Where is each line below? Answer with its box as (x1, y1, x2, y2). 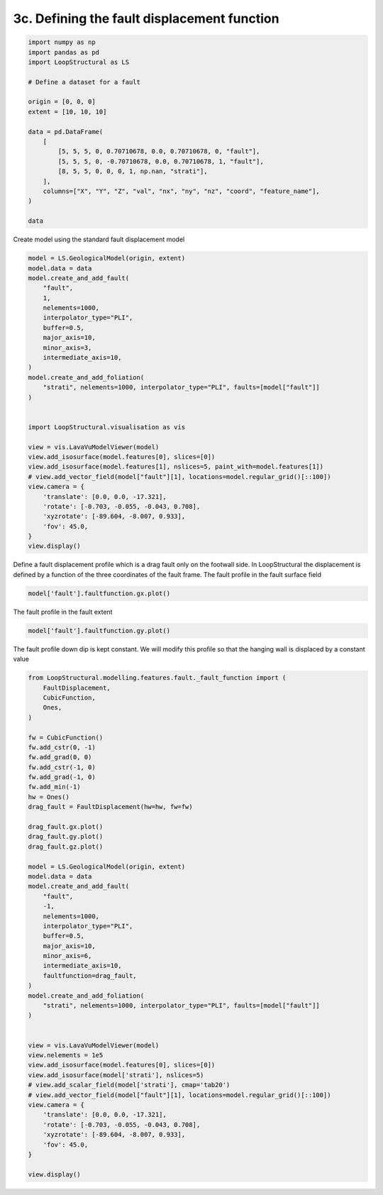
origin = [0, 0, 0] (28, 98, 96, 106)
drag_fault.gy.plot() (28, 832, 104, 841)
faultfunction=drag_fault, (43, 971, 138, 979)
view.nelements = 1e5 (28, 1051, 104, 1059)
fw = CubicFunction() (28, 733, 104, 742)
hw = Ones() (28, 793, 70, 801)
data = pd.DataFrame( (28, 128, 104, 136)
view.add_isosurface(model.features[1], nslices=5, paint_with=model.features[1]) (28, 463, 324, 471)
